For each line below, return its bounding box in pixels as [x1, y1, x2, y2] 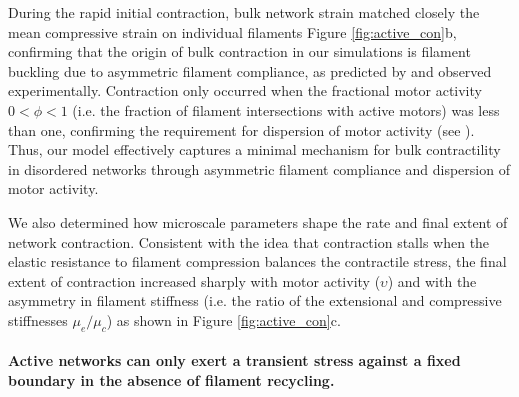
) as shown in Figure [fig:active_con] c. [106, 309, 341, 330]
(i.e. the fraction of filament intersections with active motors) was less [72, 99, 500, 120]
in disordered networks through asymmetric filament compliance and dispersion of [8, 158, 510, 179]
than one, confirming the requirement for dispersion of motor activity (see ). [8, 119, 475, 140]
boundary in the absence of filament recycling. [8, 369, 335, 390]
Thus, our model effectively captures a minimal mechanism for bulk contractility [8, 139, 501, 160]
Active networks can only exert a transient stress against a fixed [8, 350, 461, 371]
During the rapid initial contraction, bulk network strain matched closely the [8, 2, 480, 22]
